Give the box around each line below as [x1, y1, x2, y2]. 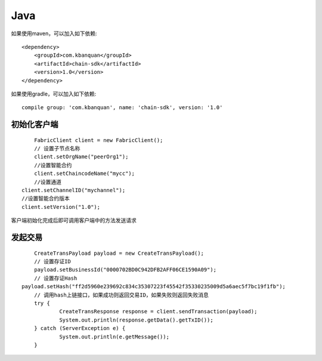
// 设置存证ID [33, 258, 71, 265]
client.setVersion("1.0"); [21, 203, 101, 210]
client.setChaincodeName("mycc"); [33, 170, 135, 177]
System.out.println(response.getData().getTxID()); [59, 316, 214, 323]
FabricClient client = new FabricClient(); [33, 137, 163, 143]
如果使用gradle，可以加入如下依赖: [11, 90, 97, 97]
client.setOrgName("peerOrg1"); [33, 153, 129, 161]
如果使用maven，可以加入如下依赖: [11, 30, 97, 37]
